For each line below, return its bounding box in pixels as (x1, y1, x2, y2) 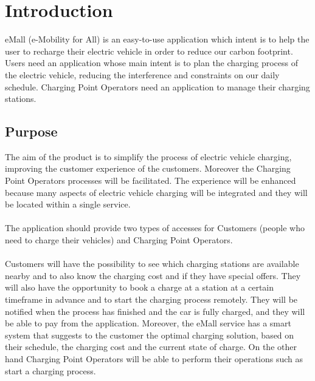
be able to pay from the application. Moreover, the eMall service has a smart (5, 317, 291, 329)
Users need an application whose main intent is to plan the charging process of (5, 56, 299, 69)
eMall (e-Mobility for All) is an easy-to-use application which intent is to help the (5, 33, 310, 46)
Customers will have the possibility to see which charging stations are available (5, 257, 299, 270)
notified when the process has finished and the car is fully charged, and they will (5, 305, 305, 317)
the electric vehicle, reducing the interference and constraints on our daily (5, 68, 280, 81)
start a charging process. (5, 364, 96, 377)
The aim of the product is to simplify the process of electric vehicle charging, (5, 150, 292, 163)
